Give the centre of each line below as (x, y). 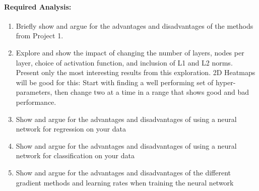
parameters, (34, 92)
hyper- (226, 82)
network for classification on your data (75, 155)
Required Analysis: (38, 6)
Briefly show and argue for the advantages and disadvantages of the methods (135, 25)
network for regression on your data (71, 129)
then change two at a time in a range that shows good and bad (152, 92)
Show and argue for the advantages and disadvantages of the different (123, 172)
